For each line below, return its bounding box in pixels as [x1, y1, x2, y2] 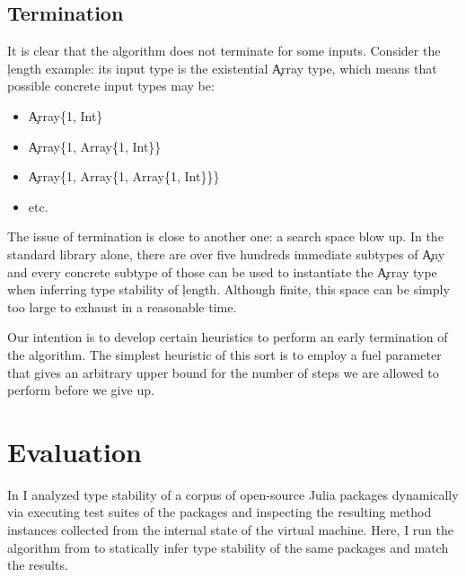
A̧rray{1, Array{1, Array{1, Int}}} [28, 167, 220, 186]
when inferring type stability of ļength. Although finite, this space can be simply [7, 280, 450, 299]
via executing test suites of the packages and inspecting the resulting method [7, 503, 432, 521]
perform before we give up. [7, 380, 154, 399]
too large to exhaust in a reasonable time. [7, 297, 237, 316]
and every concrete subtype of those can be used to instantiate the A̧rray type [7, 262, 437, 281]
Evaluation [7, 433, 142, 469]
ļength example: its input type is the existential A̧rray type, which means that [7, 58, 437, 77]
